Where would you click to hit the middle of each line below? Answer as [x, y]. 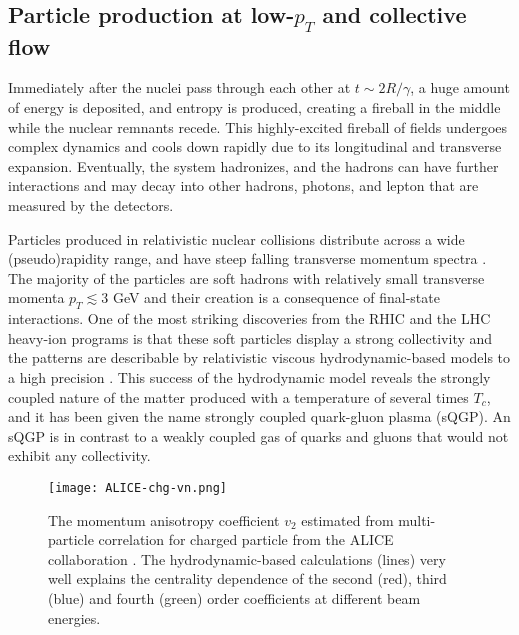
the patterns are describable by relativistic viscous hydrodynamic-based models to [259, 357]
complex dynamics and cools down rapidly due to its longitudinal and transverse [255, 146]
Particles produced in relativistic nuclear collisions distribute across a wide [236, 238]
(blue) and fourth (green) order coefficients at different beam [234, 597]
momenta [36, 297]
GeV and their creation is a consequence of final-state [276, 297]
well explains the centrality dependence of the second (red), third [247, 578]
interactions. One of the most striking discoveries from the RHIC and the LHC [249, 318]
